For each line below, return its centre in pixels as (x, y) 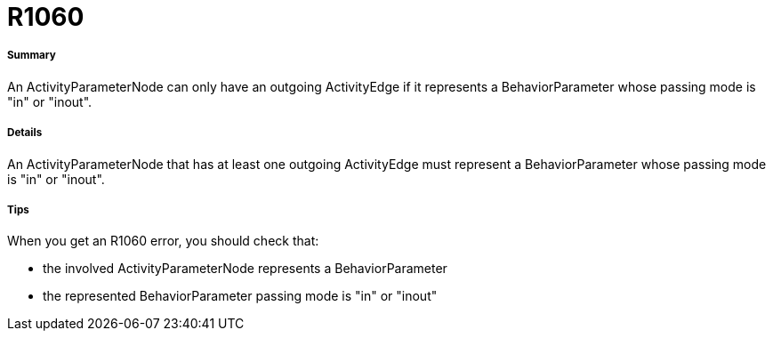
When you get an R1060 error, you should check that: (163, 241)
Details (25, 133)
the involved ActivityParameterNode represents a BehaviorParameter (245, 269)
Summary (32, 56)
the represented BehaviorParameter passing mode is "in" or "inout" (240, 296)
